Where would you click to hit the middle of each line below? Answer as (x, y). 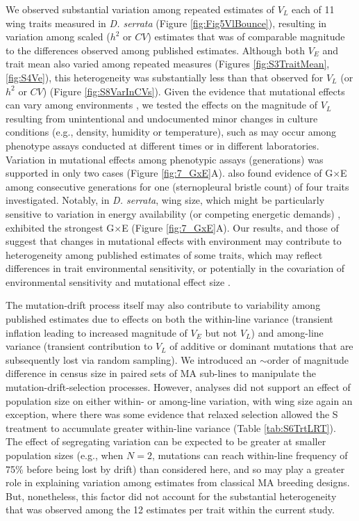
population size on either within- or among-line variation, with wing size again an (179, 400)
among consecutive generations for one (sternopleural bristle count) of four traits (177, 186)
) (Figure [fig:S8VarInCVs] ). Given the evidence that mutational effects (194, 91)
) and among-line (287, 332)
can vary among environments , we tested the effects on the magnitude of (162, 105)
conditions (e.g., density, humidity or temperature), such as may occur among (171, 132)
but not (221, 332)
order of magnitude (308, 359)
